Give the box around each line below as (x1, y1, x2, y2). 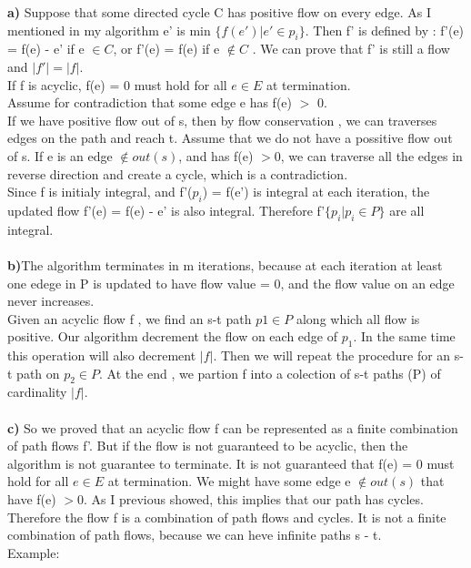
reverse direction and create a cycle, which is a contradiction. (7, 164, 348, 183)
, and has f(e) (178, 146, 254, 165)
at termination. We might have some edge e (107, 472, 351, 491)
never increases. (7, 291, 95, 310)
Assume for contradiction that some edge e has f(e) (7, 93, 293, 112)
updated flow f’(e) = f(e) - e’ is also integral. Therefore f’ (7, 200, 326, 219)
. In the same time (353, 327, 456, 346)
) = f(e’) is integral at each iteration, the (202, 182, 430, 201)
